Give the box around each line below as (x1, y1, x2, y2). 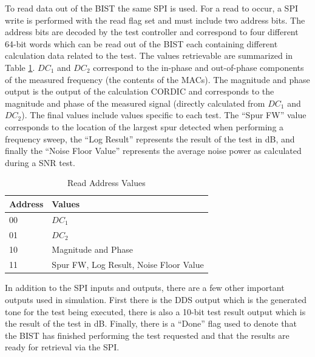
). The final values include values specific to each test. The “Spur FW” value (21, 108, 307, 121)
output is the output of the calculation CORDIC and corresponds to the (5, 85, 274, 98)
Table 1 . (5, 61, 35, 73)
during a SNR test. (5, 156, 75, 168)
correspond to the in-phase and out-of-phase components (93, 61, 304, 73)
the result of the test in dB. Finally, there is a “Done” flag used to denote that (5, 317, 297, 330)
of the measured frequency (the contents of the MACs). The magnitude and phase (5, 73, 310, 85)
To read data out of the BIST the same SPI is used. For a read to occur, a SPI (5, 2, 298, 14)
